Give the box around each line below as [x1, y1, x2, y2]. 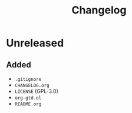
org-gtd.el [14, 95, 42, 101]
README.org [14, 101, 42, 107]
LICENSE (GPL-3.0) [14, 88, 59, 94]
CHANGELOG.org [14, 83, 49, 88]
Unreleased [6, 36, 64, 50]
